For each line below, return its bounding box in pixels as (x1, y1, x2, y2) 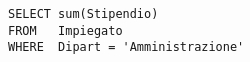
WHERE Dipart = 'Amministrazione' (8, 40, 245, 55)
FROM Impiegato (8, 23, 123, 38)
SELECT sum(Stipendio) (8, 7, 159, 21)
